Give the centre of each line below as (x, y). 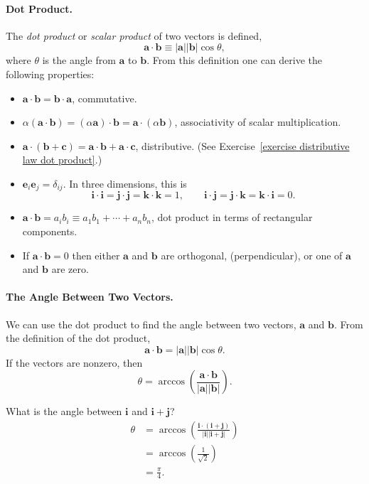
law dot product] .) (62, 160)
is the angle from (79, 60)
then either (96, 255)
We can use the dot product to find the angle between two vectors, (151, 324)
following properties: (50, 74)
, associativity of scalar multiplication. (258, 122)
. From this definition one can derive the (235, 60)
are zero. (70, 269)
